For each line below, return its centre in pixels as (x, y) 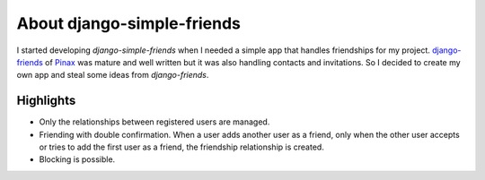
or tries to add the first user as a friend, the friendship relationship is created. (182, 147)
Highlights (46, 101)
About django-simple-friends (129, 23)
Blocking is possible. (77, 159)
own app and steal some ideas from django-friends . (113, 75)
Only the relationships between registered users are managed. (154, 122)
